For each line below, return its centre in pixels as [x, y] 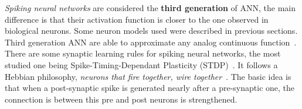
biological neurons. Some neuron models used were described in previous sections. [151, 31]
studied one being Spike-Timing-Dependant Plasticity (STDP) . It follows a [141, 64]
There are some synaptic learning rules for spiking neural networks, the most [143, 53]
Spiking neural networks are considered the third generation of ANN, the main [150, 8]
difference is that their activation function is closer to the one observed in [137, 19]
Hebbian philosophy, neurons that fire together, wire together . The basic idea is [148, 76]
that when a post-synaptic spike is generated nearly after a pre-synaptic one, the [150, 88]
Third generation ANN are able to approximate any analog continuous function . [151, 42]
